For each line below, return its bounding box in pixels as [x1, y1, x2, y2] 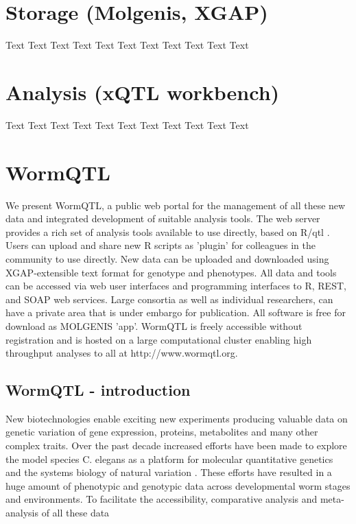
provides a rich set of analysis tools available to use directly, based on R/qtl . [5, 224, 330, 239]
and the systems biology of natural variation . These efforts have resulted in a [5, 465, 332, 479]
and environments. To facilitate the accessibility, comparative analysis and [5, 492, 318, 506]
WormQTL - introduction [5, 379, 191, 401]
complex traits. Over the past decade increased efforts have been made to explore [5, 438, 347, 453]
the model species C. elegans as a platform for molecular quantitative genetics [5, 451, 333, 466]
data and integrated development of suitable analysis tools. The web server [5, 211, 320, 226]
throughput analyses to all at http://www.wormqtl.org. [5, 346, 238, 360]
